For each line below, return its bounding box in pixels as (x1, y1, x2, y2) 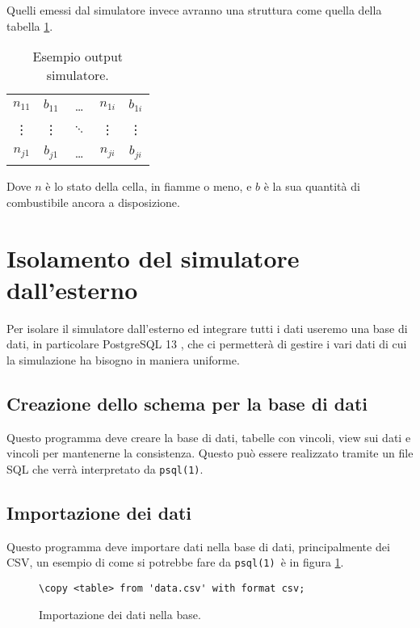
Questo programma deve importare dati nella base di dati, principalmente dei (6, 537, 390, 554)
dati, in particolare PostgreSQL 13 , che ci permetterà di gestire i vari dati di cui (6, 335, 407, 352)
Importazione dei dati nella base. (39, 605, 201, 622)
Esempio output (32, 47, 124, 66)
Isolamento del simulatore (6, 241, 300, 274)
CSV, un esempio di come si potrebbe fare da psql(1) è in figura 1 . (6, 554, 344, 571)
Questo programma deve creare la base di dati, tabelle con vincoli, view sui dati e (6, 428, 411, 445)
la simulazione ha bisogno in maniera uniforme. (6, 351, 240, 368)
